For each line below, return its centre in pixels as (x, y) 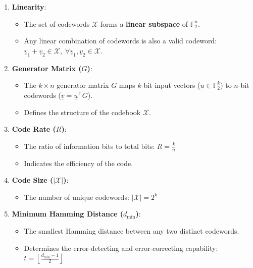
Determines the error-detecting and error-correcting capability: (121, 248)
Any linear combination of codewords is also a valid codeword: (120, 41)
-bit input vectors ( (171, 85)
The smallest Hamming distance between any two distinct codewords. (132, 230)
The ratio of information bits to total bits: (89, 146)
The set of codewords (57, 23)
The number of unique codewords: (77, 197)
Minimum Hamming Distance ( (68, 214)
